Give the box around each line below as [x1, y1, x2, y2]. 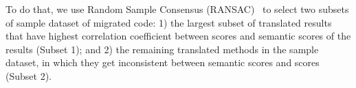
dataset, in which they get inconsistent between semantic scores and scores [5, 55, 320, 70]
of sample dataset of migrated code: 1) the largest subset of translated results [5, 15, 332, 29]
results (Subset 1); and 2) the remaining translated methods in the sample [5, 42, 319, 56]
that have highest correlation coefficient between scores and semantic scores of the [5, 29, 351, 43]
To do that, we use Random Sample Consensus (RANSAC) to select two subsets [5, 2, 349, 16]
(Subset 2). [5, 68, 52, 83]
